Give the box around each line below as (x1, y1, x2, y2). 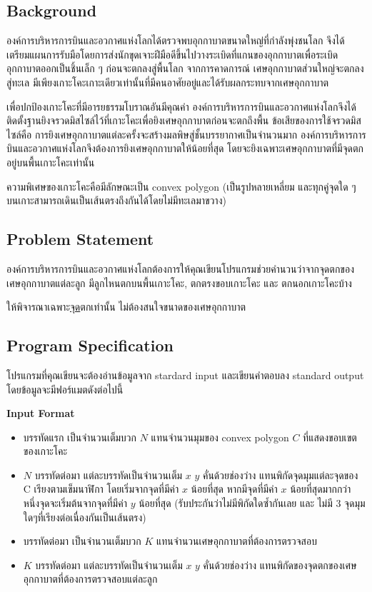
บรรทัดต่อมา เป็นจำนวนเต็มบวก (23, 533, 141, 548)
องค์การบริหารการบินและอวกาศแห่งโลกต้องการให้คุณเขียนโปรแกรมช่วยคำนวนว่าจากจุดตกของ (6, 261, 354, 276)
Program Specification (6, 334, 174, 356)
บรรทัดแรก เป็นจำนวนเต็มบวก (23, 429, 137, 444)
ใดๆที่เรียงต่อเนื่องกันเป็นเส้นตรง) (23, 509, 146, 524)
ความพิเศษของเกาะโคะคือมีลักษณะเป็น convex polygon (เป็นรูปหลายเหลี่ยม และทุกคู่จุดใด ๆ (6, 179, 356, 194)
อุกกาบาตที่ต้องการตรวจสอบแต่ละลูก (23, 571, 158, 586)
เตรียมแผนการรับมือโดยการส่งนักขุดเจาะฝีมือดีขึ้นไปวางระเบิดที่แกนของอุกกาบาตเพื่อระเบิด (6, 46, 338, 61)
